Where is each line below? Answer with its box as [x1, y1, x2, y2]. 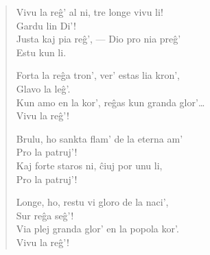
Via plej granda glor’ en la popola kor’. [16, 221, 179, 236]
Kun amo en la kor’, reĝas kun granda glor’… [16, 95, 205, 109]
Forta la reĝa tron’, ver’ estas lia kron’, [16, 68, 180, 82]
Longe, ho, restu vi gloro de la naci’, [16, 195, 169, 209]
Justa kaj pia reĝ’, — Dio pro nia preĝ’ [16, 32, 181, 46]
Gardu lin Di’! [16, 18, 76, 32]
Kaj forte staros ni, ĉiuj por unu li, [16, 158, 163, 172]
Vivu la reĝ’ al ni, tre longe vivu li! [16, 5, 163, 19]
